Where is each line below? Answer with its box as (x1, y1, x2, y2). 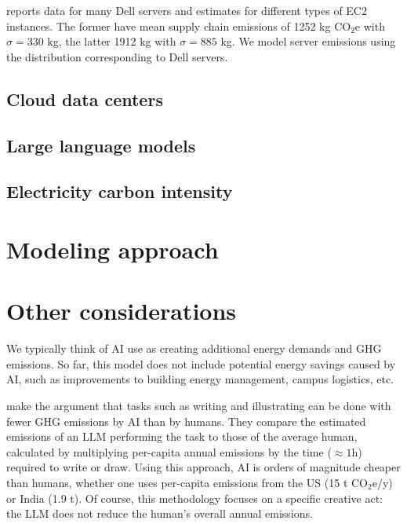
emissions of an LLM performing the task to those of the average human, (6, 428, 358, 445)
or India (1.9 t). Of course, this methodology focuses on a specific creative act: (6, 489, 383, 506)
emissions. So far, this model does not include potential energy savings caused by (6, 355, 396, 372)
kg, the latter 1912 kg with (47, 33, 176, 49)
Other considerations (6, 295, 237, 327)
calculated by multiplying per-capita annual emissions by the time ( (6, 443, 332, 460)
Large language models (6, 133, 196, 157)
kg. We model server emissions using (220, 33, 396, 49)
